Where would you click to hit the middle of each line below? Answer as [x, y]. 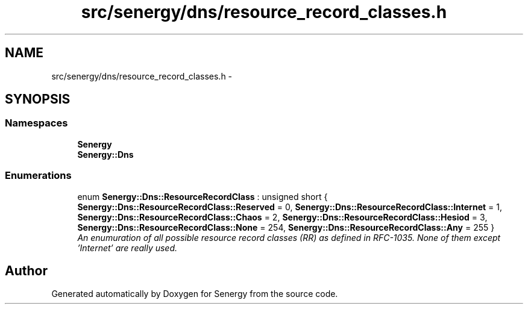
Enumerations [38, 176]
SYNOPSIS [38, 99]
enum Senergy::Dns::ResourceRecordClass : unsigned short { [203, 196]
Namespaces [36, 123]
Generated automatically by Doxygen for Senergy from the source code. [195, 294]
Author [26, 270]
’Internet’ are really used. [127, 248]
